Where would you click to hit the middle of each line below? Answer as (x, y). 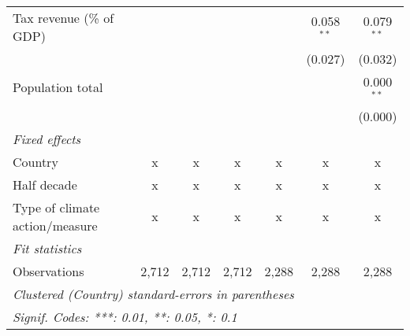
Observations (48, 271)
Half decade (45, 184)
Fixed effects (47, 138)
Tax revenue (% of (63, 18)
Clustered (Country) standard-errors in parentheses (153, 294)
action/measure (55, 225)
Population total (58, 87)
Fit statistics (47, 248)
